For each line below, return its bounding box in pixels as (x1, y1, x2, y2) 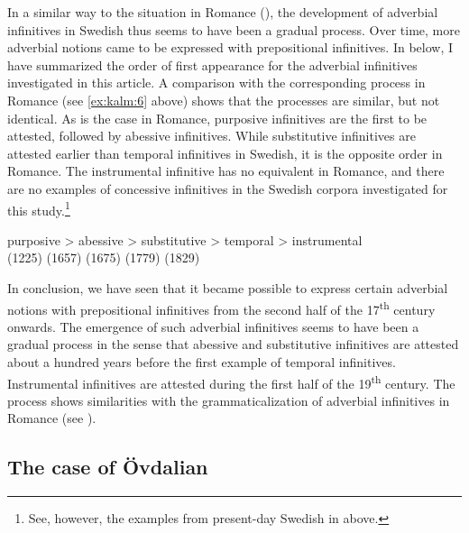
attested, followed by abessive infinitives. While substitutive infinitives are (7, 126, 416, 145)
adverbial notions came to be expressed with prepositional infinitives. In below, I (7, 38, 454, 57)
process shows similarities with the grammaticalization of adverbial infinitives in (7, 391, 450, 409)
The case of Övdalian (7, 453, 208, 481)
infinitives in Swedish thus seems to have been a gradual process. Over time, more (7, 20, 460, 39)
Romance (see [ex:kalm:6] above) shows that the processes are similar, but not (7, 90, 440, 109)
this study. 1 (7, 198, 70, 219)
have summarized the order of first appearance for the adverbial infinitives (7, 55, 418, 74)
